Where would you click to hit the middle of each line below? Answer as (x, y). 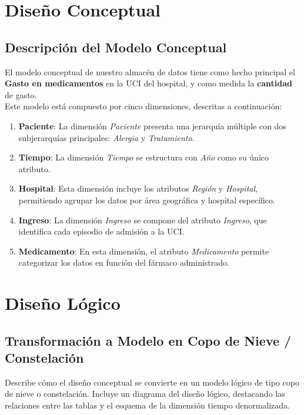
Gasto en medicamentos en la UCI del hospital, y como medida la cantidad (149, 83)
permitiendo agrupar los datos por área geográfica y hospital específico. (147, 200)
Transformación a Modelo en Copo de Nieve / (148, 340)
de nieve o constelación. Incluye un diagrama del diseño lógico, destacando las (145, 394)
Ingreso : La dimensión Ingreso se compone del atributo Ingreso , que (143, 220)
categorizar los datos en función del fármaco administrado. (124, 262)
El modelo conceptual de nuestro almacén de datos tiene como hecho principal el (150, 71)
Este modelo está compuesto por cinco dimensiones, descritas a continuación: (143, 106)
